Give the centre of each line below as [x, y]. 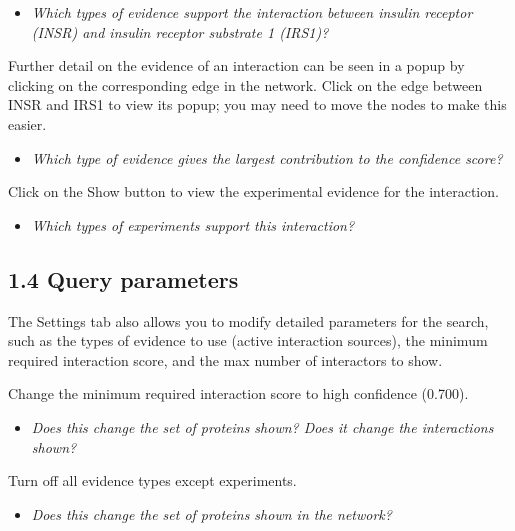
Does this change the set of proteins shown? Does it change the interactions [262, 426]
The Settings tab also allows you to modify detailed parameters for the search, [248, 320]
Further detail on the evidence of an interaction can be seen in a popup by [236, 65]
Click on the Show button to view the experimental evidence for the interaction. [253, 191]
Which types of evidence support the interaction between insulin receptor [252, 12]
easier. [27, 123]
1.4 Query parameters [123, 278]
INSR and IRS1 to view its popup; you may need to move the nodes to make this [257, 104]
